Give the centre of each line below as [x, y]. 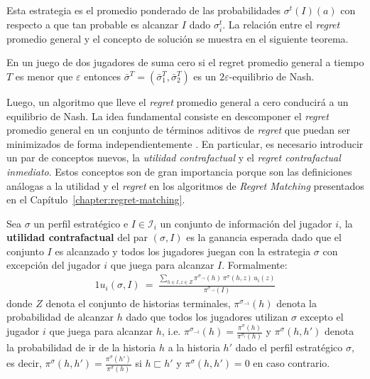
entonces [103, 76]
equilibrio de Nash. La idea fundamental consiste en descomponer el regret [168, 116]
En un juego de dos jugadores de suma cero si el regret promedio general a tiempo [185, 62]
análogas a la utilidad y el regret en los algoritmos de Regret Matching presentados [185, 185]
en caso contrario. [292, 363]
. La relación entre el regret [281, 24]
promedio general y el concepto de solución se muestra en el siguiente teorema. [178, 38]
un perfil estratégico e [81, 223]
